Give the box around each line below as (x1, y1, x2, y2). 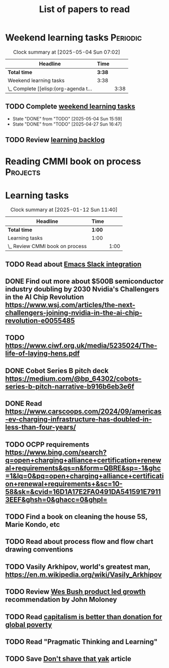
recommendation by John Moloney (5, 595, 117, 604)
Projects (5, 166, 41, 178)
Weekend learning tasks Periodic (5, 32, 142, 43)
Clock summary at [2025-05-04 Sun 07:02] (13, 48, 121, 55)
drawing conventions (5, 545, 73, 554)
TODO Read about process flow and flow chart (5, 537, 153, 546)
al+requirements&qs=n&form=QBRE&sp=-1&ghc (5, 464, 161, 472)
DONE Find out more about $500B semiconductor (5, 277, 164, 286)
